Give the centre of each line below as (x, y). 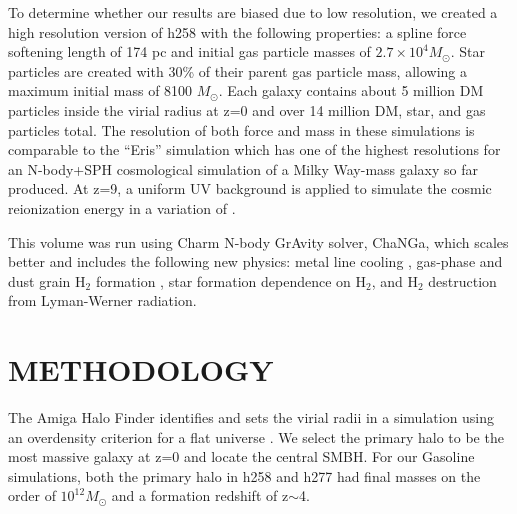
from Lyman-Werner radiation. (102, 300)
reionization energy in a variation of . (122, 207)
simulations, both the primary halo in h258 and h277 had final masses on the (244, 475)
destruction (462, 280)
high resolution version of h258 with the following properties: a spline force (237, 31)
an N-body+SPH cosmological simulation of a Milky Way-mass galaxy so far (243, 168)
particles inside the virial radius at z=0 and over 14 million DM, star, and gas (247, 109)
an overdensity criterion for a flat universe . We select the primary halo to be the (256, 436)
